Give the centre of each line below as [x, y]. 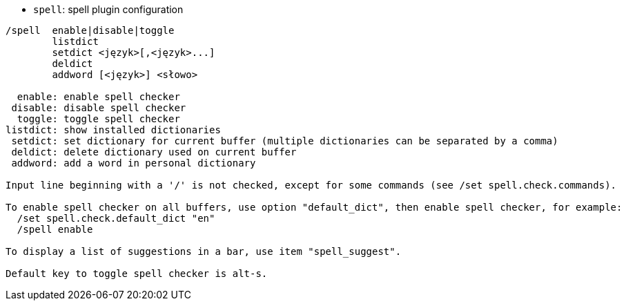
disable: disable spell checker [99, 108]
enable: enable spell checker [98, 97]
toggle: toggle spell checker [98, 119]
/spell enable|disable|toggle [90, 30]
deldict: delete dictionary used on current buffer [154, 152]
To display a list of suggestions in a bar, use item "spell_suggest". [204, 251]
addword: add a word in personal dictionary [134, 163]
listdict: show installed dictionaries [113, 130]
